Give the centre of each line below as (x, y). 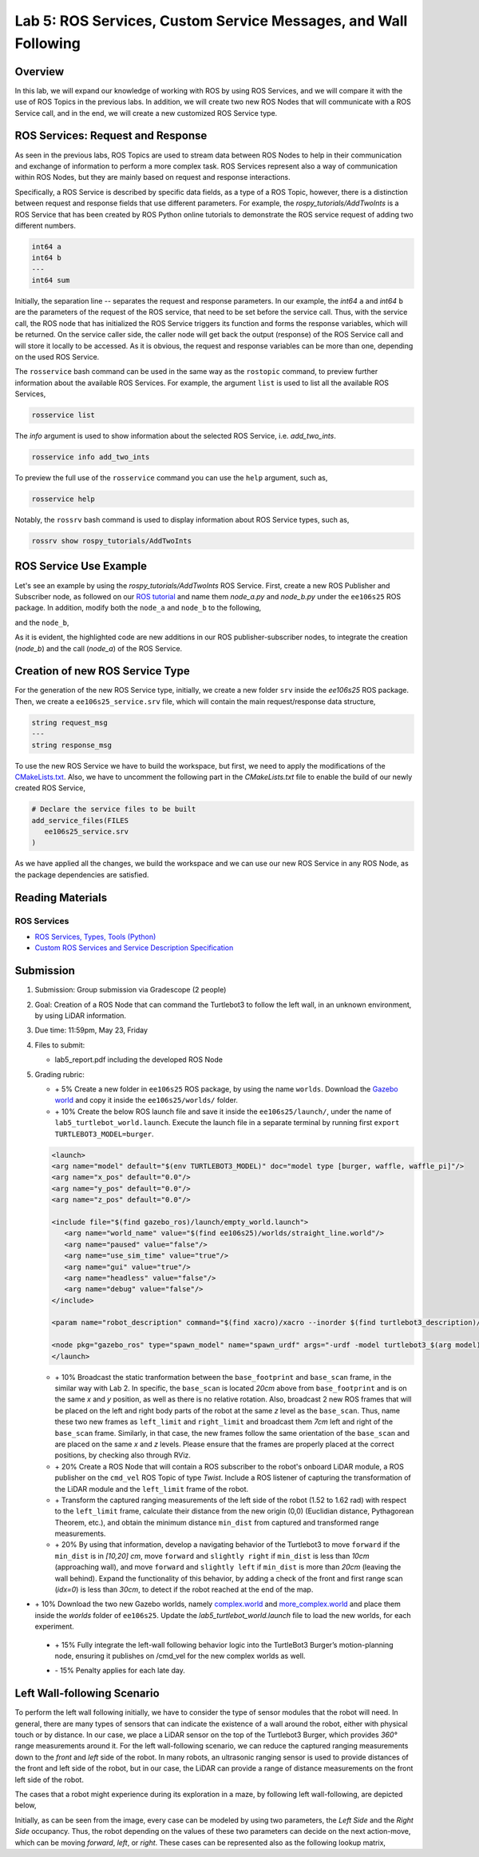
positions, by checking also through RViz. (123, 1455)
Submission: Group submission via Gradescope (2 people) (131, 990)
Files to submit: (60, 1045)
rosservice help (63, 499)
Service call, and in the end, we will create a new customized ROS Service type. (146, 113)
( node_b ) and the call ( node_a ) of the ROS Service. (99, 648)
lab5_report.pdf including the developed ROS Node (139, 1060)
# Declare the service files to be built (114, 809)
